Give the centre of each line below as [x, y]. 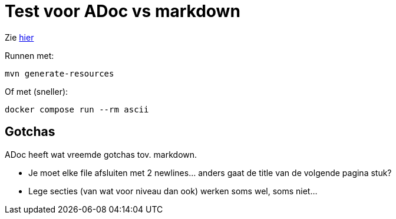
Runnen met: [29, 55]
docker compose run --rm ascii [77, 109]
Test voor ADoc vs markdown [123, 11]
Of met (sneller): [37, 91]
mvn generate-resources [60, 73]
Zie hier [19, 37]
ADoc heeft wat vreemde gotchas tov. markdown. [101, 154]
